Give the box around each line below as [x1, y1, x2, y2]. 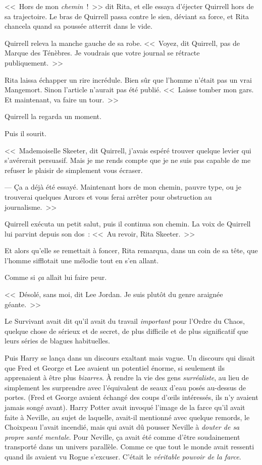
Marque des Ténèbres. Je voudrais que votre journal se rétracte [5, 47, 200, 58]
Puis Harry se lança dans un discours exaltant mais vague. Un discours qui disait [5, 353, 255, 363]
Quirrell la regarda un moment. [5, 111, 101, 122]
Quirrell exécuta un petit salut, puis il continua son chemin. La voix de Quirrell [5, 218, 251, 229]
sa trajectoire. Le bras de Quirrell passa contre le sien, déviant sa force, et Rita [5, 11, 249, 21]
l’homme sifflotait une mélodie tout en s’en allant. [5, 255, 159, 265]
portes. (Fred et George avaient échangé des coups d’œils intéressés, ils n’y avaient [5, 392, 258, 402]
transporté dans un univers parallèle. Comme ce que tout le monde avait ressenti [5, 441, 254, 452]
